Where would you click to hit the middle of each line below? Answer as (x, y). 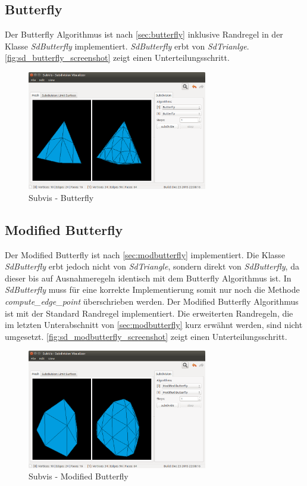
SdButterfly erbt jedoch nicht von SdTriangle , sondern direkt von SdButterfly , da (152, 266)
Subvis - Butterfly (61, 197)
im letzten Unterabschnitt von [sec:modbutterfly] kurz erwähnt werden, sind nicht (154, 325)
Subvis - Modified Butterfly (79, 476)
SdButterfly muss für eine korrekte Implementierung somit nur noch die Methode (152, 290)
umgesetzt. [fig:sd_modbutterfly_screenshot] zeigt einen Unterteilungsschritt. (146, 336)
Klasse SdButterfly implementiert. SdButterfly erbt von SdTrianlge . (127, 46)
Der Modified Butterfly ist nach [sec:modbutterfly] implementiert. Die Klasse (145, 254)
